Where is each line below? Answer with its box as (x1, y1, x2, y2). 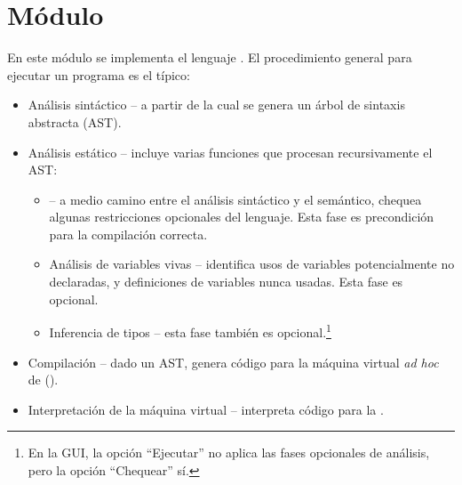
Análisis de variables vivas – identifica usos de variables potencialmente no (49, 255, 455, 273)
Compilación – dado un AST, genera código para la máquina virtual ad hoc (28, 352, 439, 371)
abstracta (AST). (28, 112, 122, 131)
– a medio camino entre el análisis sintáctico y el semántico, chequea (49, 190, 422, 208)
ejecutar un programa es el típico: (7, 65, 190, 84)
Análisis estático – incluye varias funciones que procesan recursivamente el (28, 142, 433, 161)
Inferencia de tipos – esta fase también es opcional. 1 (49, 320, 331, 341)
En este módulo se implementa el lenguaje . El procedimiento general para (7, 48, 412, 67)
